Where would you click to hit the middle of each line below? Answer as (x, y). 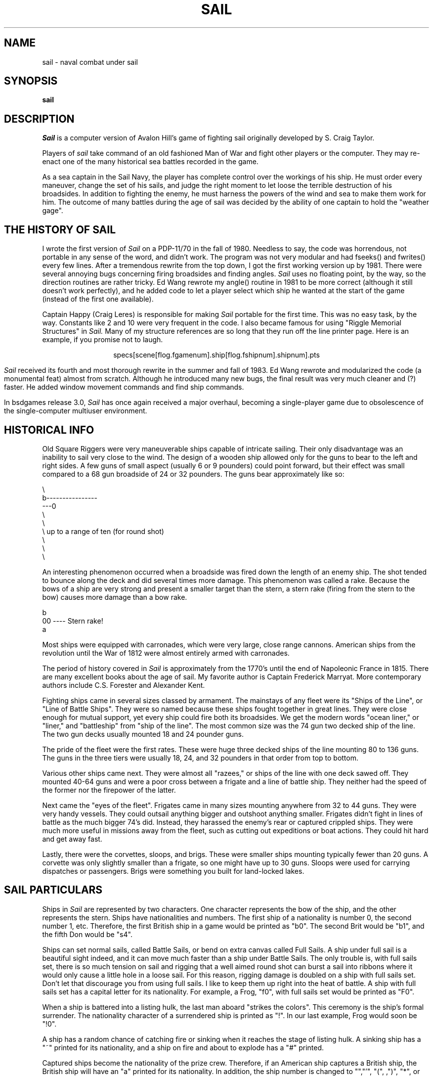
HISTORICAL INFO (49, 430)
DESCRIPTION (39, 119)
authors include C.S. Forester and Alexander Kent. (124, 685)
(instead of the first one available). (98, 299)
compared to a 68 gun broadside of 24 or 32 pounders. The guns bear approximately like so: (193, 474)
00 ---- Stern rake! (73, 621)
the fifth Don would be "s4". (87, 934)
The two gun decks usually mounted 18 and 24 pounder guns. (143, 734)
